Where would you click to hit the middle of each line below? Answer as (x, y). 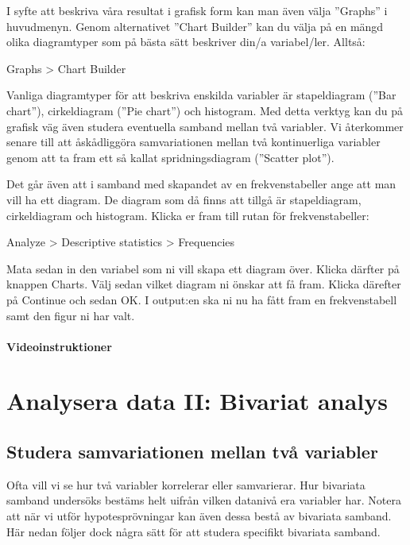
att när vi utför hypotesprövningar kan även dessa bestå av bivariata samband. (199, 516)
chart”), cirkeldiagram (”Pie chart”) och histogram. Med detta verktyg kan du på (205, 110)
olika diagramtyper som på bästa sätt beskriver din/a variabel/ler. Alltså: (186, 42)
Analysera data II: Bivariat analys (197, 401)
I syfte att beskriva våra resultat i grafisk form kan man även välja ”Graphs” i (197, 10)
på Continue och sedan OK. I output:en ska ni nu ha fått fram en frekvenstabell (202, 299)
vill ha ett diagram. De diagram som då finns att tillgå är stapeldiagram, (184, 199)
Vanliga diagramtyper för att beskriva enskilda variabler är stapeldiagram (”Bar (201, 95)
